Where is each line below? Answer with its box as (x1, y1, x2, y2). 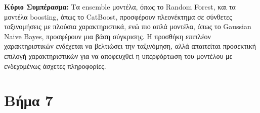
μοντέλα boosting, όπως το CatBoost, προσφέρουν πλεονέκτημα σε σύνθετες (4, 11, 232, 22)
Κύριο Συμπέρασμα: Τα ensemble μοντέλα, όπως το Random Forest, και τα (4, 2, 236, 12)
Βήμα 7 (4, 90, 54, 110)
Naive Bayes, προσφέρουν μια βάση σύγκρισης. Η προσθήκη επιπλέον (4, 31, 211, 41)
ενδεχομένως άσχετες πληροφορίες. (4, 60, 106, 71)
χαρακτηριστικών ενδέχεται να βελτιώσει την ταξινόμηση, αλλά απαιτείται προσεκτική (4, 41, 256, 51)
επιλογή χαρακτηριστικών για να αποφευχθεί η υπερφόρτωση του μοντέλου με (4, 50, 233, 61)
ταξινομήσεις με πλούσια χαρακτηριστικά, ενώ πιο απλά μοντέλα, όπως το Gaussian (4, 21, 251, 32)
